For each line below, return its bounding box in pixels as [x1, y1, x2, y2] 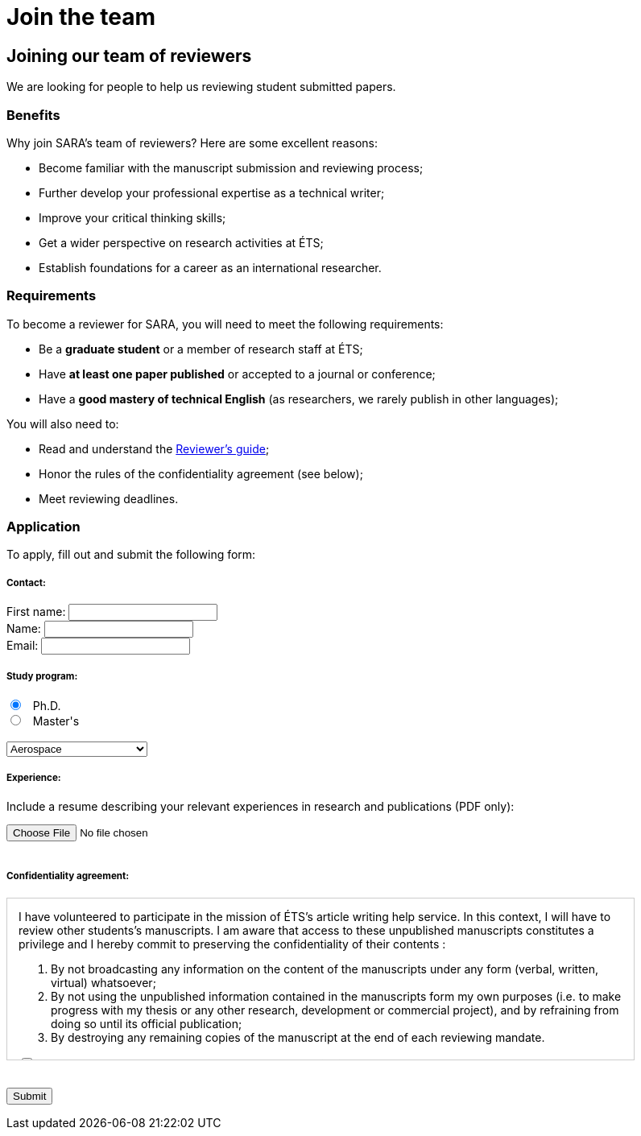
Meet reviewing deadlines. [39, 491, 179, 506]
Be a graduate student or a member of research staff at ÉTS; [39, 341, 363, 356]
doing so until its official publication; [51, 1016, 242, 1031]
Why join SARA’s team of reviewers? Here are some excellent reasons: [6, 135, 378, 150]
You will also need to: [6, 416, 119, 431]
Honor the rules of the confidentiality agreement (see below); [39, 466, 363, 481]
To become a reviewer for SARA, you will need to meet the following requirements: [6, 316, 444, 331]
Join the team [6, 3, 155, 31]
